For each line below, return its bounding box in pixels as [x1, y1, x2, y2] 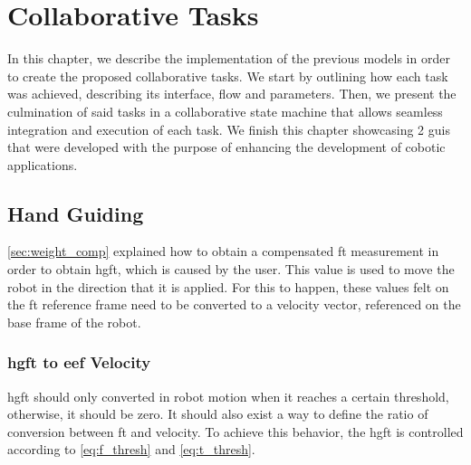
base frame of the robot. [7, 312, 141, 331]
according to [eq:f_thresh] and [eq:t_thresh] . [7, 440, 255, 459]
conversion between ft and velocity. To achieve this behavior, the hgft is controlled [7, 422, 464, 441]
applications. [7, 155, 78, 174]
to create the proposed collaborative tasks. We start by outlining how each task [7, 66, 448, 85]
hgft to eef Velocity [7, 351, 151, 374]
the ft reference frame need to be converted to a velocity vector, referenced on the [7, 295, 461, 314]
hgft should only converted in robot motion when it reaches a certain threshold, [7, 386, 449, 405]
